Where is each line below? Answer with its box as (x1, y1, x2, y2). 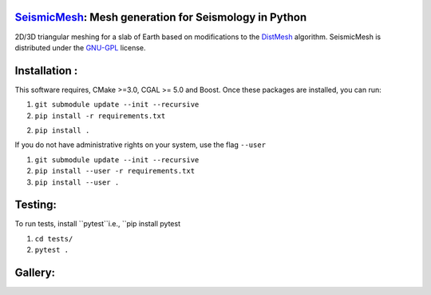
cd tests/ (34, 234, 73, 243)
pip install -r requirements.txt (34, 111, 166, 120)
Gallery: (14, 266, 56, 280)
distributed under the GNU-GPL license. (14, 42, 147, 52)
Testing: (14, 198, 57, 212)
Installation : (14, 64, 78, 78)
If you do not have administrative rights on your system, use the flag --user (14, 140, 267, 149)
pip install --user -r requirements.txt (34, 166, 196, 176)
